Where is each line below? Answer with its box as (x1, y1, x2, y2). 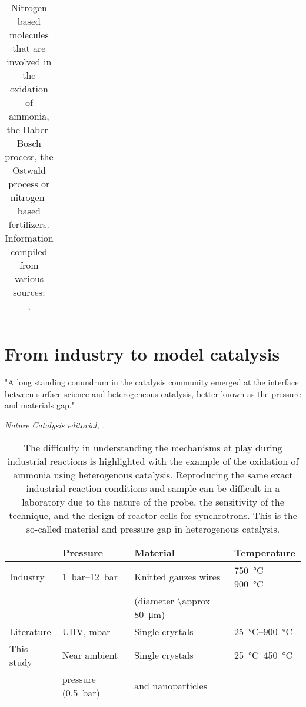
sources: (13, 285, 45, 299)
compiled (11, 245, 48, 258)
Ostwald (12, 163, 46, 177)
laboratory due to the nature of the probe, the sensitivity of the (22, 494, 284, 508)
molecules (9, 28, 49, 41)
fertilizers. (8, 217, 49, 231)
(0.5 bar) (62, 685, 100, 699)
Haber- (23, 123, 52, 136)
